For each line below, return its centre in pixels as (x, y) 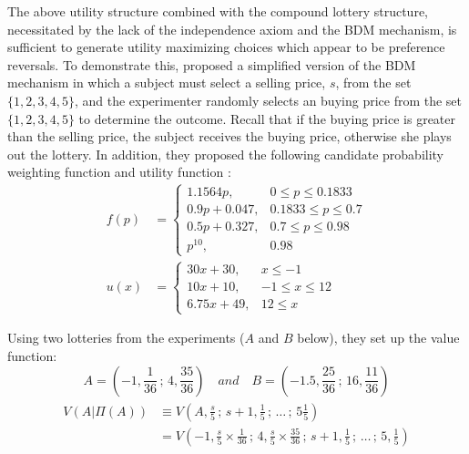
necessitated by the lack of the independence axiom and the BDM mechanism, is (232, 29)
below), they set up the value (378, 338)
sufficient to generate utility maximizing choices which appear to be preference (226, 47)
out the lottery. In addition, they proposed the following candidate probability (226, 154)
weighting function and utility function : (119, 172)
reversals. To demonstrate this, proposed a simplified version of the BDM (212, 64)
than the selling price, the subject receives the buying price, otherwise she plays (229, 136)
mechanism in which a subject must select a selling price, (167, 83)
